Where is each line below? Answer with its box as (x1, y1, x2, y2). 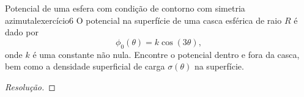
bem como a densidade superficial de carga (5, 60, 165, 73)
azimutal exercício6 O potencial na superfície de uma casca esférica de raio (5, 13, 282, 26)
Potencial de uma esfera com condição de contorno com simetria (5, 2, 245, 14)
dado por (5, 26, 39, 38)
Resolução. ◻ (5, 80, 56, 93)
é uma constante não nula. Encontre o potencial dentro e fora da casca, (32, 48, 300, 60)
